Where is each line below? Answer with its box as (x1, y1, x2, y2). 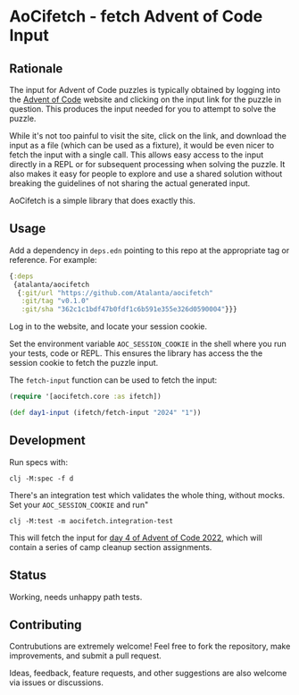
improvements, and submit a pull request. (9, 650, 162, 661)
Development (9, 433, 87, 448)
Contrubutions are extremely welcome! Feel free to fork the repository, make (9, 641, 291, 652)
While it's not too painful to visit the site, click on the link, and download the (9, 131, 287, 140)
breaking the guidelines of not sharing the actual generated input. (9, 178, 251, 189)
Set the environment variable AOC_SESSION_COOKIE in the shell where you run (9, 338, 287, 350)
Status (9, 568, 47, 583)
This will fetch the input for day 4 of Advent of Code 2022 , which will (9, 532, 263, 543)
